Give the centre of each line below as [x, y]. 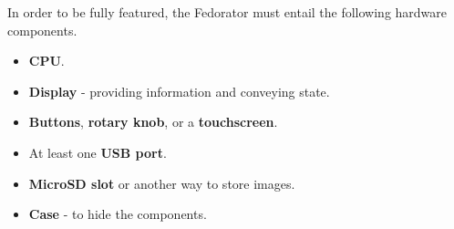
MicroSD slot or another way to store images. [162, 183]
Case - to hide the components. [118, 214]
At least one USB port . [98, 152]
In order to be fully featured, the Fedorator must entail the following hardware [227, 12]
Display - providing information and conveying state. [179, 91]
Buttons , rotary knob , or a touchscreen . [153, 122]
